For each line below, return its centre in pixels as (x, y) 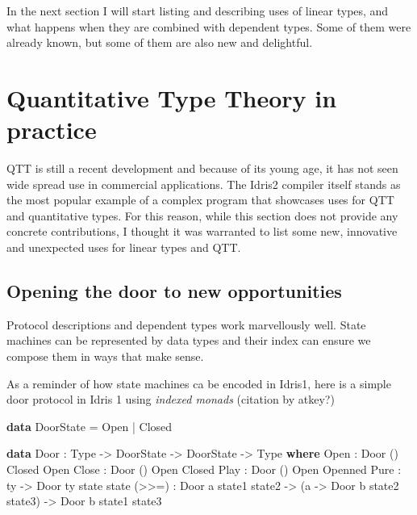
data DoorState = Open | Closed (90, 426)
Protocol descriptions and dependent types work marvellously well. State (186, 324)
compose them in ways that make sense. (105, 356)
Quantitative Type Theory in (172, 97)
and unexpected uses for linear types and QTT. (124, 247)
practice (52, 130)
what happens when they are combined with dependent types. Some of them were (209, 26)
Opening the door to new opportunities (174, 291)
